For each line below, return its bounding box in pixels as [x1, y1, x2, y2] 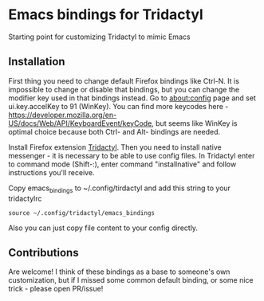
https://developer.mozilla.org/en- [8, 110, 117, 119]
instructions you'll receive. [8, 167, 95, 177]
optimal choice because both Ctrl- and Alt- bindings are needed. [8, 127, 221, 136]
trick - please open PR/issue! [8, 284, 104, 294]
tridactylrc [8, 193, 42, 203]
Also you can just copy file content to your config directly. [8, 223, 198, 233]
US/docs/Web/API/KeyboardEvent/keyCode [8, 118, 152, 128]
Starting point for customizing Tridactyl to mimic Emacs [8, 32, 191, 41]
